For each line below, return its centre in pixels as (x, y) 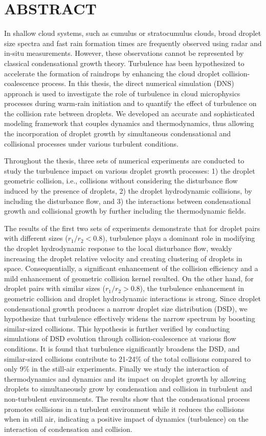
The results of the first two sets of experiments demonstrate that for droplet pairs (132, 228)
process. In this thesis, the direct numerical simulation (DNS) (138, 83)
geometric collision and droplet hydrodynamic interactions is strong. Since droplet (132, 298)
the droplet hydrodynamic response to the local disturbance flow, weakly (118, 248)
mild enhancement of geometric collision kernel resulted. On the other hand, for (129, 278)
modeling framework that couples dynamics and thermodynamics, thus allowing (129, 123)
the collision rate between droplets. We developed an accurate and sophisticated (129, 113)
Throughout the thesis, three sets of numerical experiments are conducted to (124, 161)
